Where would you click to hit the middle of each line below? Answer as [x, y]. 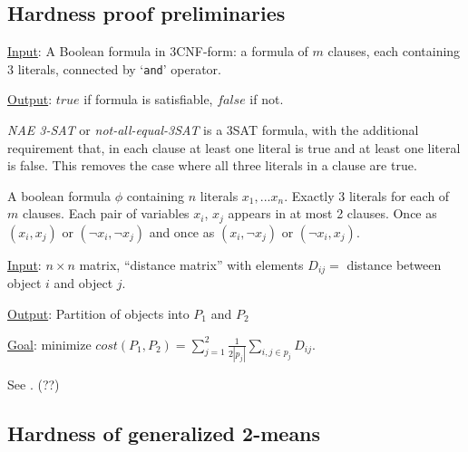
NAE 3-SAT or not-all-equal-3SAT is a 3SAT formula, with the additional [213, 130]
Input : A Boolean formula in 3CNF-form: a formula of [158, 51]
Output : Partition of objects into [98, 313]
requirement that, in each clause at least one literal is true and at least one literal [234, 147]
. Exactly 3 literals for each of [367, 195]
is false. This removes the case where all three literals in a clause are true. [212, 165]
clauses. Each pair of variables [106, 213]
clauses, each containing [394, 51]
